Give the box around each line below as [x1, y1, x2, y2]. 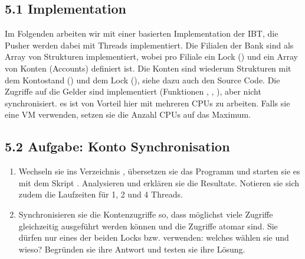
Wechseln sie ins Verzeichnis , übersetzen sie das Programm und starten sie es [18, 165, 300, 177]
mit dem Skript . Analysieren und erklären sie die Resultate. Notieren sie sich [18, 176, 299, 189]
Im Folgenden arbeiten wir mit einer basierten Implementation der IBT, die [5, 27, 278, 40]
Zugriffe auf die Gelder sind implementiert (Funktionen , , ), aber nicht [5, 85, 261, 98]
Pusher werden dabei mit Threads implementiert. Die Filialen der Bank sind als [5, 38, 294, 51]
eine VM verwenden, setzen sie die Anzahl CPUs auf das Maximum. [5, 108, 251, 121]
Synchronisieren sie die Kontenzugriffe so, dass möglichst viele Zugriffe [18, 208, 273, 220]
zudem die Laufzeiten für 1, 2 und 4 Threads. [18, 188, 183, 200]
